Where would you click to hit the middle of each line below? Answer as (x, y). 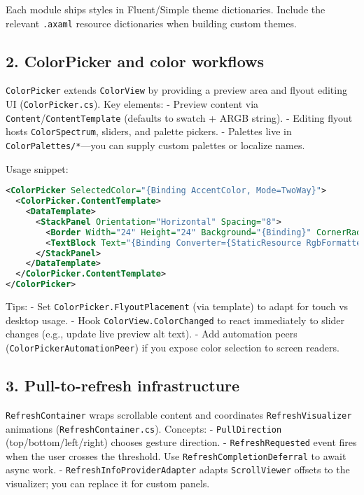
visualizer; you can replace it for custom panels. (108, 483)
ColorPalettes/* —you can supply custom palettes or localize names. (155, 145)
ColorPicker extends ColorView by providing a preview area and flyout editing (176, 90)
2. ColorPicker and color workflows (135, 61)
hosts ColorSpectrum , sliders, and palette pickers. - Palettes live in (149, 131)
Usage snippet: (37, 168)
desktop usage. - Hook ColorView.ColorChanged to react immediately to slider (175, 320)
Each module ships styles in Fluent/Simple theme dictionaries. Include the (166, 9)
